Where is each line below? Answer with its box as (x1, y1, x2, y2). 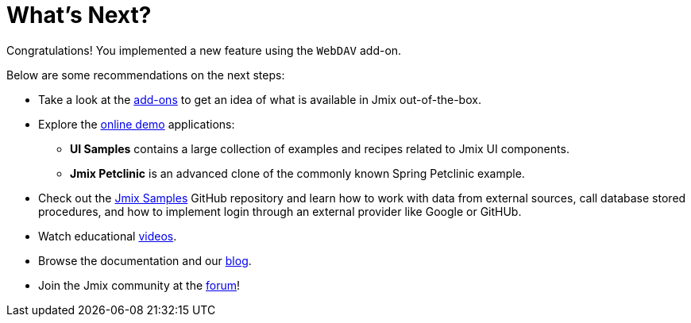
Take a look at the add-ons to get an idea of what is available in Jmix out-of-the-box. (38, 92, 481, 106)
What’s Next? (6, 2, 152, 29)
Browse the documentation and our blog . (38, 253, 252, 267)
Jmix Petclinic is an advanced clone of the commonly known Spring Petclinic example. (70, 166, 525, 180)
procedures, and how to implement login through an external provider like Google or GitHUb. (38, 204, 522, 218)
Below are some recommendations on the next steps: (6, 67, 285, 82)
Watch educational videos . (38, 229, 177, 243)
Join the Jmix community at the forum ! (38, 278, 241, 292)
